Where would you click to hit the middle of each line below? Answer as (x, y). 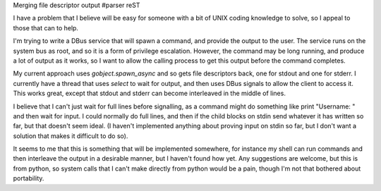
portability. (29, 178)
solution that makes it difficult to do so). (71, 136)
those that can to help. (46, 27)
